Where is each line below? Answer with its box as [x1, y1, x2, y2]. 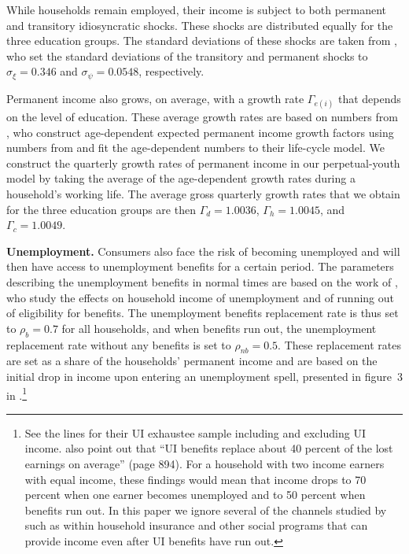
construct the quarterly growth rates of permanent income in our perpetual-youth [6, 154, 400, 171]
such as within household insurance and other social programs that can [24, 517, 368, 534]
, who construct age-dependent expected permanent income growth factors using [6, 124, 394, 140]
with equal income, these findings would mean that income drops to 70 [24, 471, 367, 487]
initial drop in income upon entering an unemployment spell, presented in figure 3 [6, 367, 403, 384]
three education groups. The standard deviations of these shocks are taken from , [6, 32, 397, 49]
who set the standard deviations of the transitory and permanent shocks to [6, 47, 368, 64]
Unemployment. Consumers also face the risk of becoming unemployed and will [6, 242, 400, 259]
